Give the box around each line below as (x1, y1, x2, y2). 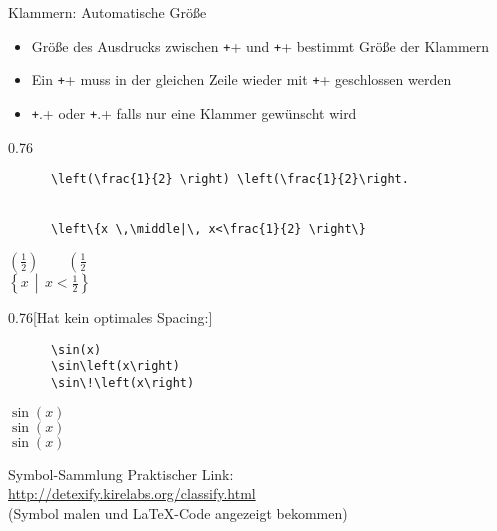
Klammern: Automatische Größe (8, 2, 207, 22)
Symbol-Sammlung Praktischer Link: (8, 463, 234, 484)
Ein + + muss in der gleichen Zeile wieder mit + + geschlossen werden (31, 69, 452, 90)
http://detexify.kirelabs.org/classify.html (8, 483, 256, 504)
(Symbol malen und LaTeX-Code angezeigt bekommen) (8, 502, 348, 523)
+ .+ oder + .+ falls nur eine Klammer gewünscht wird (31, 102, 357, 123)
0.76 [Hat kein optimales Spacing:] (8, 307, 213, 328)
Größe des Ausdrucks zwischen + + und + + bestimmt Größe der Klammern (31, 35, 490, 56)
